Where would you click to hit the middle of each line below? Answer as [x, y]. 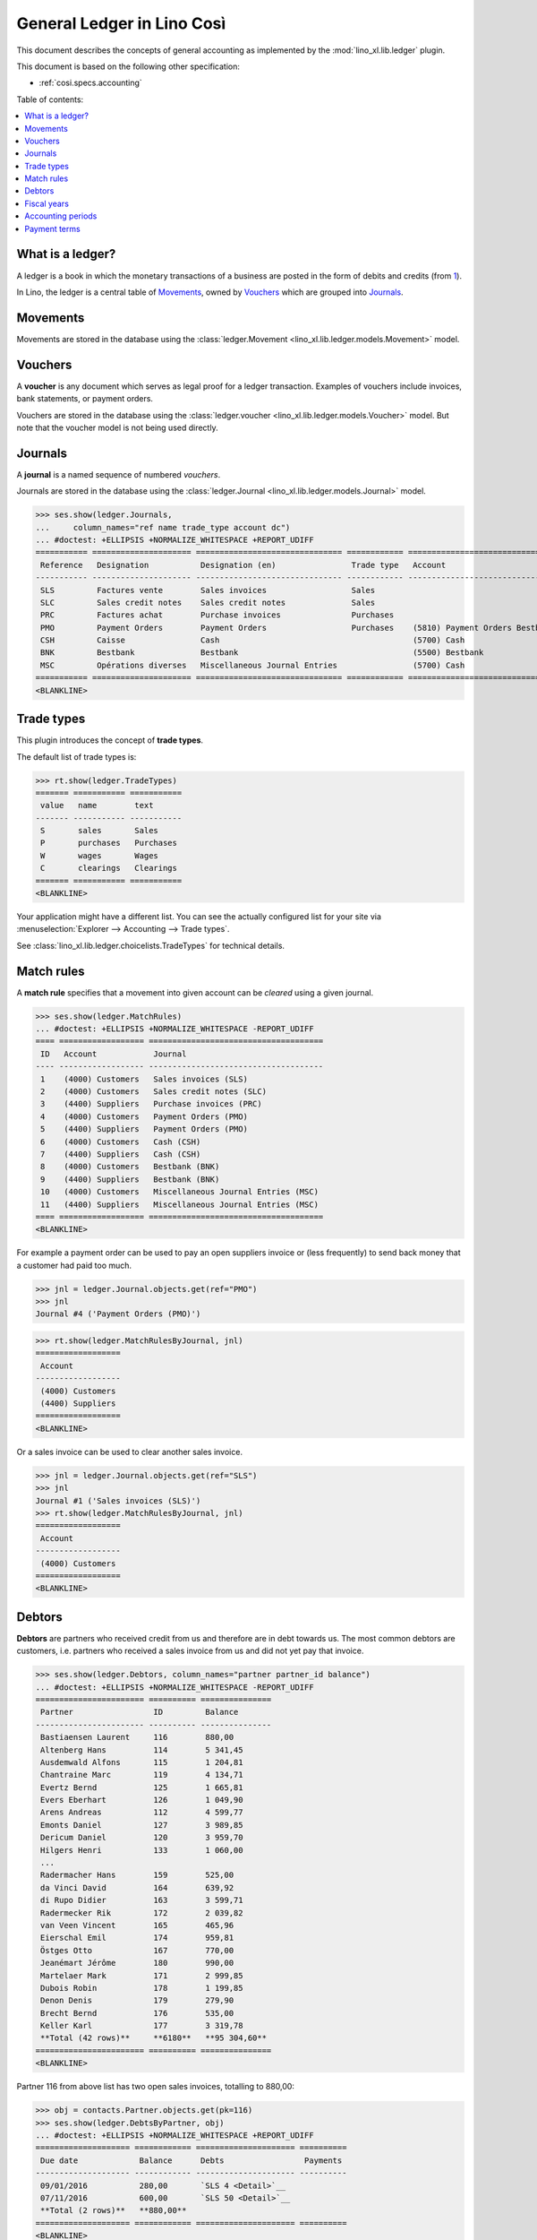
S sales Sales [99, 831]
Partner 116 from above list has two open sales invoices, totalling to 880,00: [156, 2087]
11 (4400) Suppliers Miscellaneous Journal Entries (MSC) [180, 1204]
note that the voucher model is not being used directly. [117, 427]
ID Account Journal [114, 1054]
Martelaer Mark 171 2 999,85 [142, 1975]
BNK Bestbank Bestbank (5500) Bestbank [262, 653]
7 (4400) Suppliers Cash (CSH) [121, 1154]
